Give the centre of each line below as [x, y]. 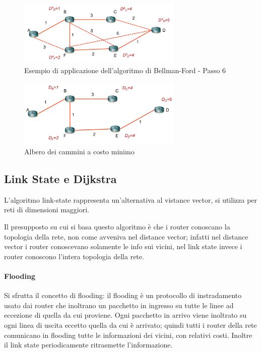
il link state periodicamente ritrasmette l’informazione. [88, 345]
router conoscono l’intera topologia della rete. [74, 256]
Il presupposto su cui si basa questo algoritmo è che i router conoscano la [117, 227]
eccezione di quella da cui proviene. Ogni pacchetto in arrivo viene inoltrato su [125, 315]
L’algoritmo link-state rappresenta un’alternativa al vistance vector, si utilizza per [131, 199]
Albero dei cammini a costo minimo [79, 152]
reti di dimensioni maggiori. [47, 210]
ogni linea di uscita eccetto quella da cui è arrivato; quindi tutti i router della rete [130, 325]
